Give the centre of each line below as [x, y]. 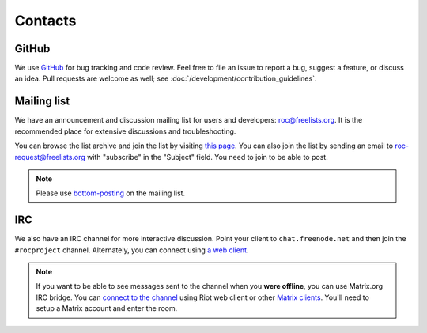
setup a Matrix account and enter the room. [107, 308]
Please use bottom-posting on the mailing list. [111, 193]
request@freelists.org [50, 157]
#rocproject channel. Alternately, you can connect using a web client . [132, 250]
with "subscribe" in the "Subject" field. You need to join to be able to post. [208, 157]
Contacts [45, 21]
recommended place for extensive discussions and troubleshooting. [125, 131]
